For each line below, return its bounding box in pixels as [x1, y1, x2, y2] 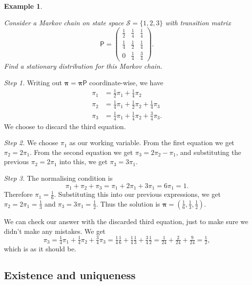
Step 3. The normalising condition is [4, 173, 113, 183]
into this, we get [59, 156, 108, 167]
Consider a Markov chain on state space [4, 17, 124, 27]
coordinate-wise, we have [89, 77, 164, 87]
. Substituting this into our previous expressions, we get [54, 189, 221, 199]
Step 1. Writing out [4, 77, 62, 87]
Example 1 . [4, 1, 42, 11]
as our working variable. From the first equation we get [69, 137, 234, 148]
